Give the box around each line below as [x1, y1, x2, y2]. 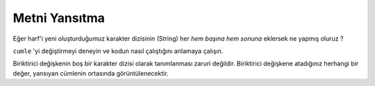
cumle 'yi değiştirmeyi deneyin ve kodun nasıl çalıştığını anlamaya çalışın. [12, 47, 224, 55]
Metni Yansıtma [12, 10, 106, 25]
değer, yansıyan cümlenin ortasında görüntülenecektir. [12, 69, 169, 77]
